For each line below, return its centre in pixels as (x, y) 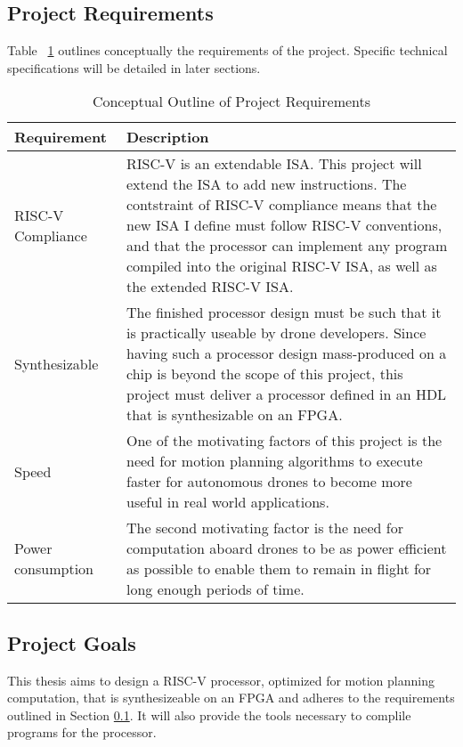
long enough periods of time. (215, 589)
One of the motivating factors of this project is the (284, 441)
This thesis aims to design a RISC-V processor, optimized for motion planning (221, 680)
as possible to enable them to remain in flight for (279, 569)
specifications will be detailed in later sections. (134, 67)
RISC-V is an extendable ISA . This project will (274, 164)
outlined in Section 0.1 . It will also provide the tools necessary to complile (209, 715)
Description (168, 137)
